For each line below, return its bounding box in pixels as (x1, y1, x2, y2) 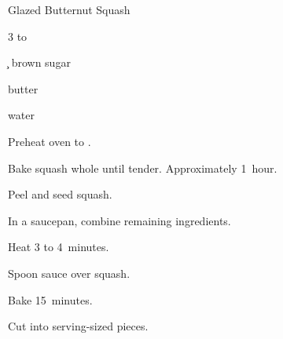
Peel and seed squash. (8, 186, 112, 202)
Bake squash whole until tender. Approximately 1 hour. (8, 159, 277, 176)
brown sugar (11, 54, 71, 71)
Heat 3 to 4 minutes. (8, 239, 109, 255)
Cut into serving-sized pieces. (8, 318, 149, 334)
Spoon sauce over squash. (8, 264, 130, 281)
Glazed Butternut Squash (8, 2, 130, 17)
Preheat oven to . (8, 133, 91, 149)
